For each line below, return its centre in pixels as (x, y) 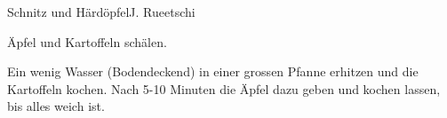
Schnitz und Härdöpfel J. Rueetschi (101, 12)
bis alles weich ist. (56, 106)
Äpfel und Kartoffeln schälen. (87, 41)
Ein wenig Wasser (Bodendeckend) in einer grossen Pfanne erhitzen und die (213, 71)
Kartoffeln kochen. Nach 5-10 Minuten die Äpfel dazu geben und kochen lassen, (224, 88)
